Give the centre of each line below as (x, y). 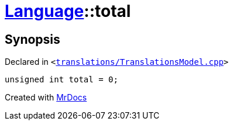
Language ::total (68, 11)
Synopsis (32, 39)
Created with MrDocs (46, 98)
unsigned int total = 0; (61, 80)
